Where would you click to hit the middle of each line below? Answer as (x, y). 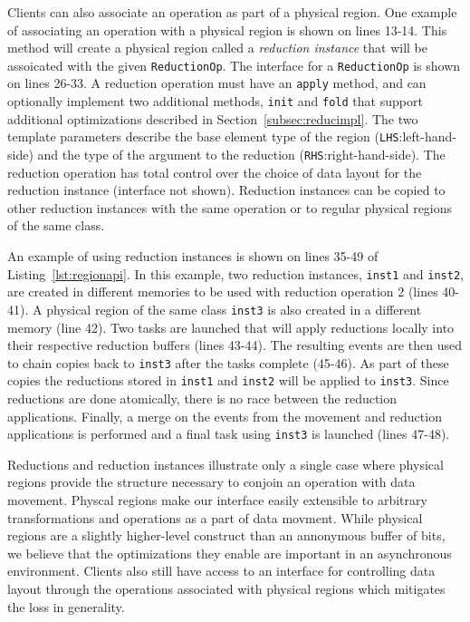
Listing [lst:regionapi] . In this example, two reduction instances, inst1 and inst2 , (235, 273)
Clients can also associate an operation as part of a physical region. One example (232, 12)
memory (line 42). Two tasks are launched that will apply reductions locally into (231, 327)
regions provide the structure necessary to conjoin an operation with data (211, 482)
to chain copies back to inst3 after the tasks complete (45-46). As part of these (228, 362)
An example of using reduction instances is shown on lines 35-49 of (193, 256)
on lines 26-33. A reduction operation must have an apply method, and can (217, 83)
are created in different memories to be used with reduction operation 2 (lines (223, 292)
